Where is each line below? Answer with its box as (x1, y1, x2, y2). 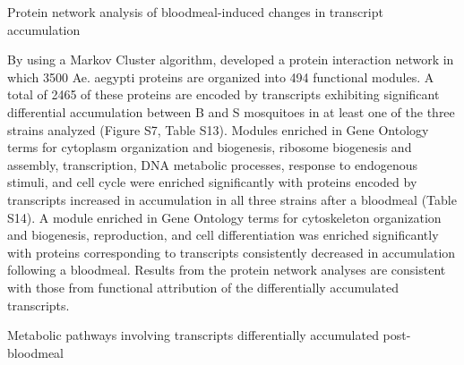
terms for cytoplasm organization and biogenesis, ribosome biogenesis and (7, 138, 412, 157)
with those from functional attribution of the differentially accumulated (7, 277, 399, 296)
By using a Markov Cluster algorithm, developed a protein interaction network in (7, 50, 454, 69)
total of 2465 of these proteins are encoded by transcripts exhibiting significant (7, 85, 440, 104)
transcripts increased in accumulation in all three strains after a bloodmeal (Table (7, 190, 457, 208)
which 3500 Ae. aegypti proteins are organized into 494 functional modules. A (7, 67, 434, 86)
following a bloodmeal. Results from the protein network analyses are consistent (7, 260, 446, 279)
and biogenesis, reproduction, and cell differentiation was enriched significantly (7, 225, 439, 244)
